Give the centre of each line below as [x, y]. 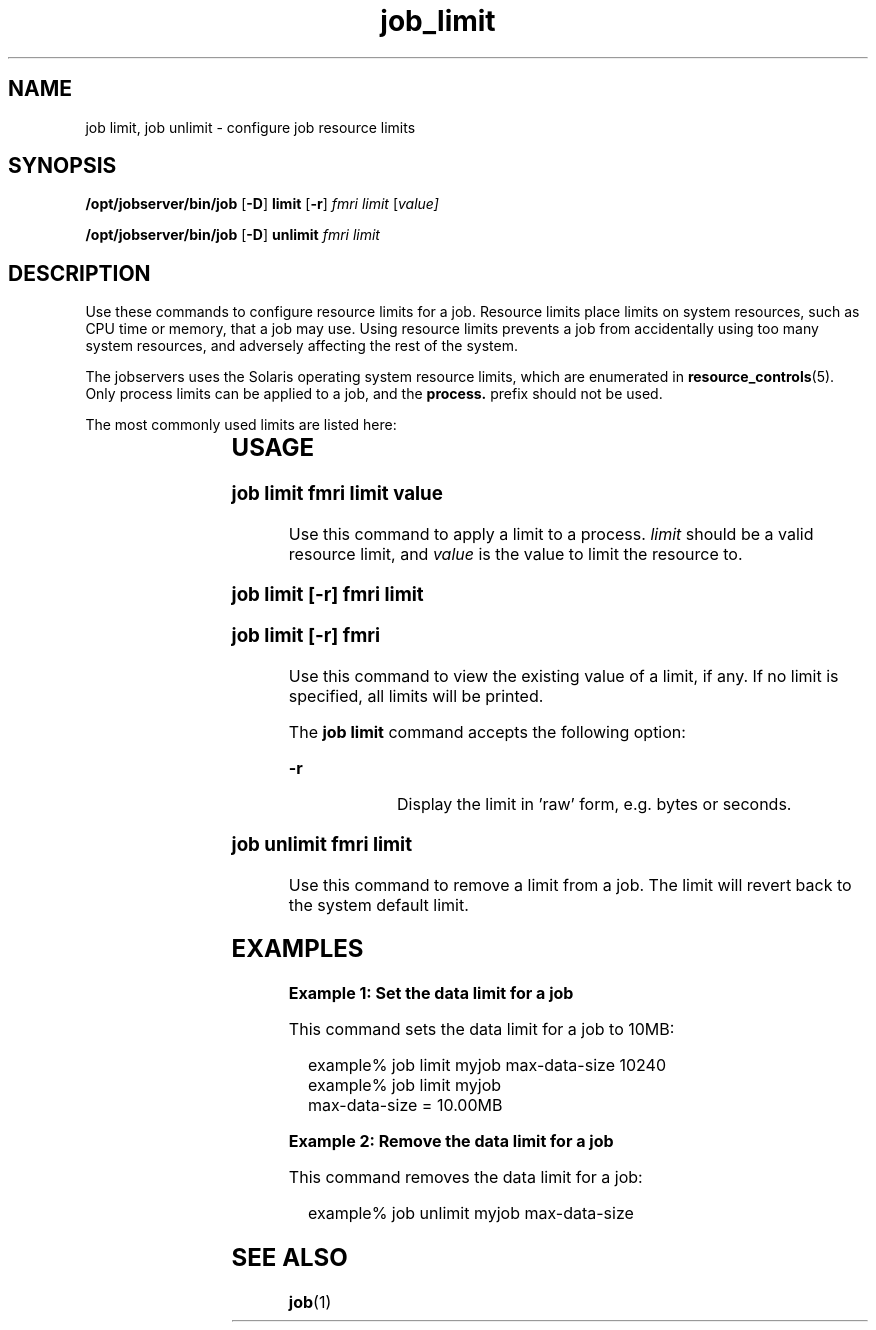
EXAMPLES [297, 949]
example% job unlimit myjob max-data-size [470, 1213]
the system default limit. [378, 904]
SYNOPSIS [62, 166]
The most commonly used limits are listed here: [241, 425]
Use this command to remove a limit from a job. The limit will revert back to [570, 884]
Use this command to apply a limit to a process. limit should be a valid [551, 533]
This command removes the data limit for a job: [465, 1177]
